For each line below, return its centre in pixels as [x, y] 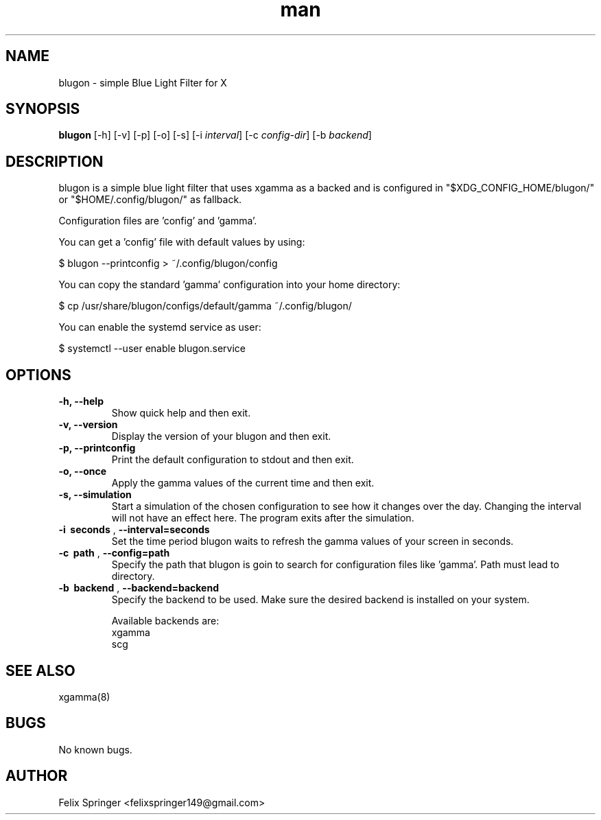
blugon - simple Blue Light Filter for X [143, 82]
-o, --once [83, 471]
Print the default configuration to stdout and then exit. [233, 460]
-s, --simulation [95, 495]
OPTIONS [38, 375]
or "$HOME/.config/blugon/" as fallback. [150, 200]
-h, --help [81, 401]
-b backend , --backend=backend [139, 588]
